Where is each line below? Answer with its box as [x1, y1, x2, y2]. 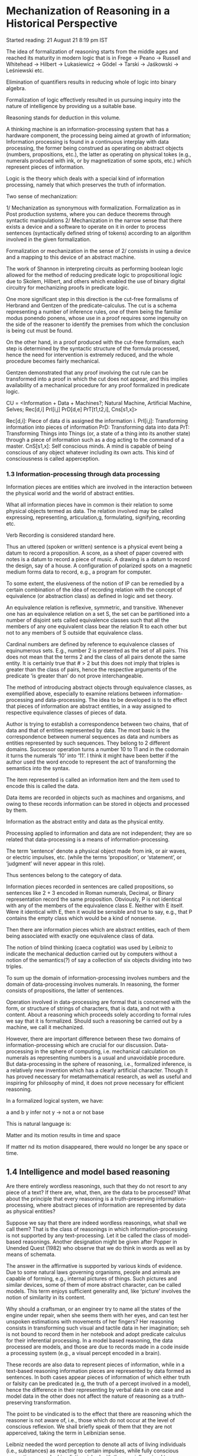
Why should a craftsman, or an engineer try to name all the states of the [6, 1305, 181, 1313]
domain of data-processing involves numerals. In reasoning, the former [6, 981, 180, 988]
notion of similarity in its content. [6, 1294, 86, 1301]
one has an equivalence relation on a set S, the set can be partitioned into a [6, 610, 190, 618]
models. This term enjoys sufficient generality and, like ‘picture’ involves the [6, 1287, 191, 1295]
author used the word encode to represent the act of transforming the [6, 758, 176, 765]
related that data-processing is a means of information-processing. [6, 836, 170, 843]
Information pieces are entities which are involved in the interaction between [6, 483, 193, 490]
